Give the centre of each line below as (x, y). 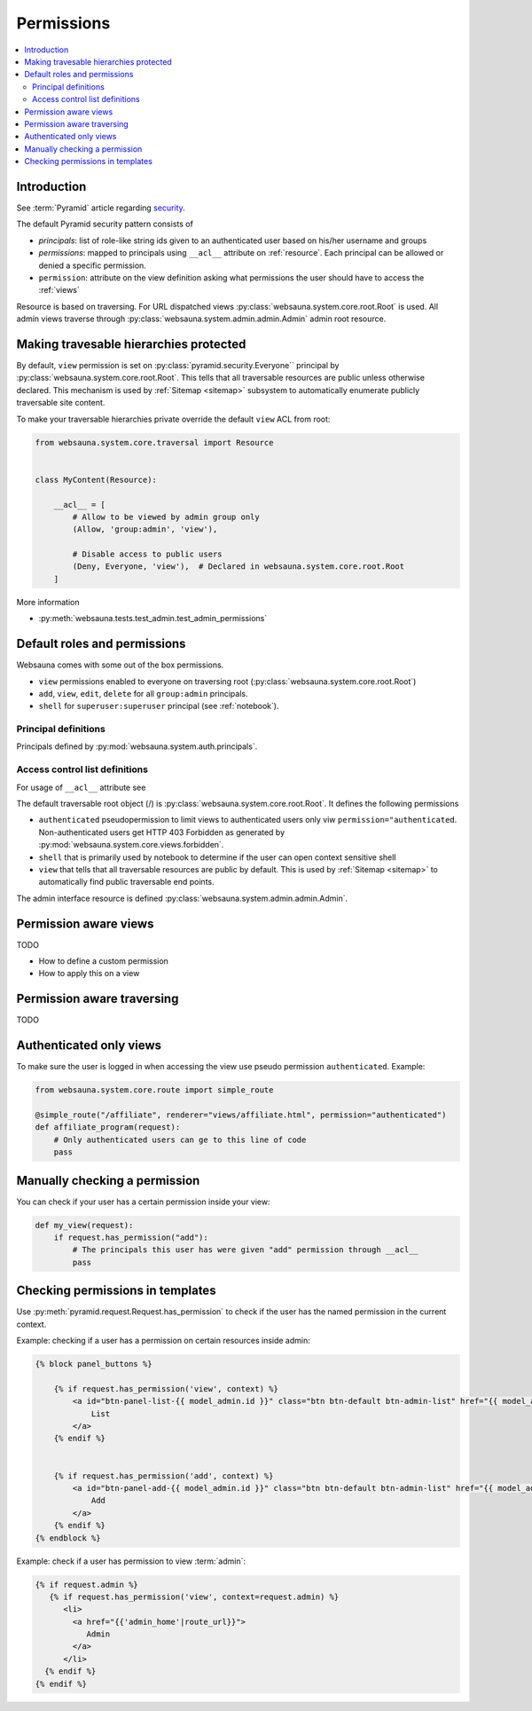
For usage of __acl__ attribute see (81, 787)
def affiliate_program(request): (108, 1128)
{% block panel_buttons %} (94, 1364)
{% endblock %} (68, 1538)
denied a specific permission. (92, 265)
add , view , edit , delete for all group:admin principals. (143, 693)
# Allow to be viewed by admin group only (166, 516)
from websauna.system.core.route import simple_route (154, 1090)
